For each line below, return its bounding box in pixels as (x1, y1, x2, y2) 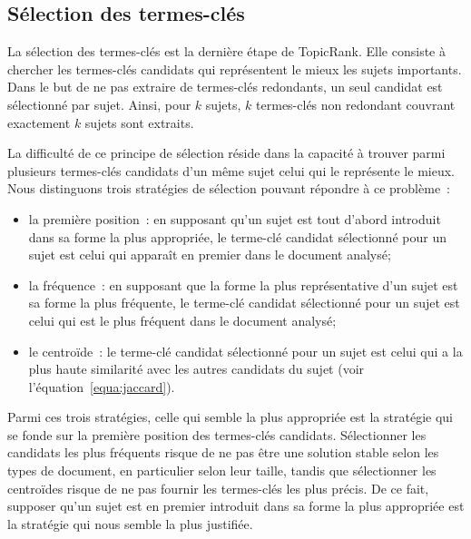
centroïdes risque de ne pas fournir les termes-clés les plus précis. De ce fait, (7, 478, 429, 497)
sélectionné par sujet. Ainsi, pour (7, 94, 191, 113)
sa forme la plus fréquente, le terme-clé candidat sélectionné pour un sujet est (28, 293, 460, 312)
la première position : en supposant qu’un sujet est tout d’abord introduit (28, 209, 441, 228)
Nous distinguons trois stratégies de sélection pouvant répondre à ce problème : (7, 179, 450, 198)
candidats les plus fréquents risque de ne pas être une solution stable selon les (7, 443, 439, 462)
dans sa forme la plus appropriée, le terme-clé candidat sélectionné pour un (28, 227, 446, 246)
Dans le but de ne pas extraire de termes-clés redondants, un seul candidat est (7, 77, 443, 96)
